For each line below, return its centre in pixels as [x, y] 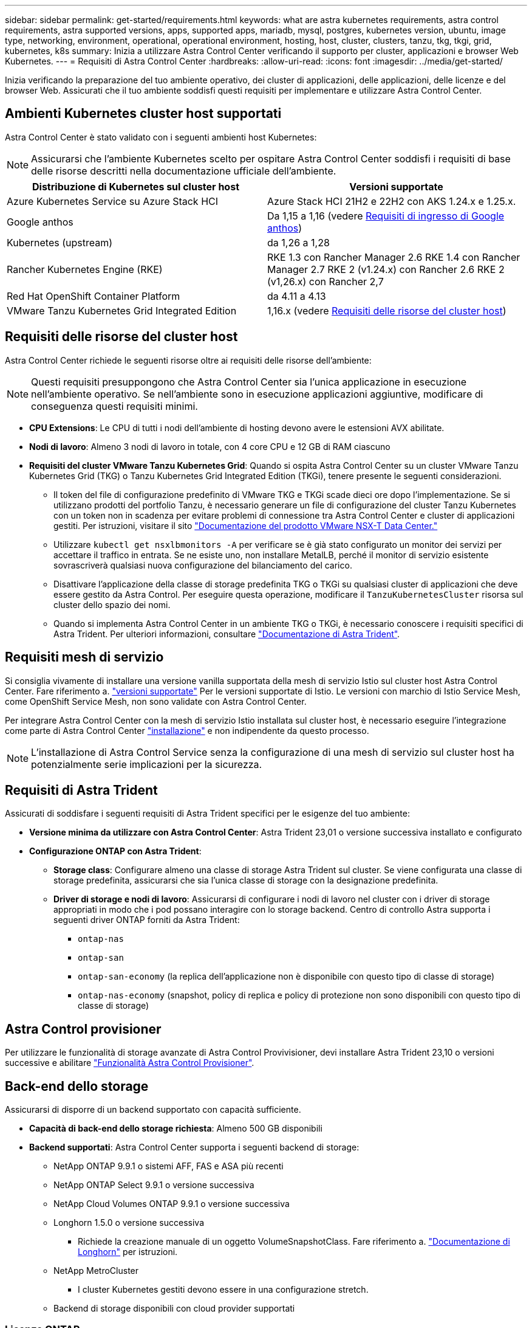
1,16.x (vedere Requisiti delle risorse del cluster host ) [387, 310]
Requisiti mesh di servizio [84, 657]
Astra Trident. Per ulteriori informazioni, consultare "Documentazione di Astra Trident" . [227, 634]
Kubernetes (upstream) [60, 242]
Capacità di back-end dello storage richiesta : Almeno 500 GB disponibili [176, 1129]
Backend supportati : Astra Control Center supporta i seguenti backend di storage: [194, 1147]
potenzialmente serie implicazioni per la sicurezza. [147, 764]
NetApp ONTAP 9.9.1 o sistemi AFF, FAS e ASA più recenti [169, 1166]
